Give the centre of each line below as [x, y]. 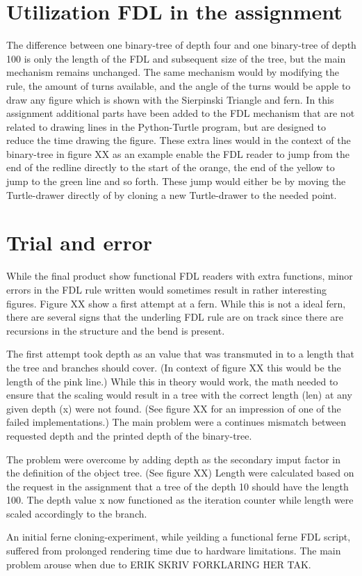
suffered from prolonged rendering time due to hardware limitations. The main [174, 551]
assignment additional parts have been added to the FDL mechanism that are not [181, 113]
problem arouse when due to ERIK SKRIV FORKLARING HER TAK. [159, 564]
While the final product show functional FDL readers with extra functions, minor [180, 276]
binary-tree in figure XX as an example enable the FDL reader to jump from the [178, 153]
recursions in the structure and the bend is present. [116, 330]
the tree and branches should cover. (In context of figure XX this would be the [174, 367]
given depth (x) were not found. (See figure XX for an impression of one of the [174, 408]
